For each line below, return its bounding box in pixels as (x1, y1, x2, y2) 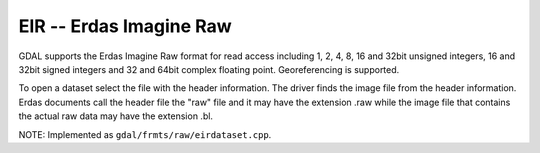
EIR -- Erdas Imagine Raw (18, 15, 232, 37)
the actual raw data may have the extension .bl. (18, 110, 214, 122)
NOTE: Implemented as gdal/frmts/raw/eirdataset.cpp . (18, 128, 272, 140)
